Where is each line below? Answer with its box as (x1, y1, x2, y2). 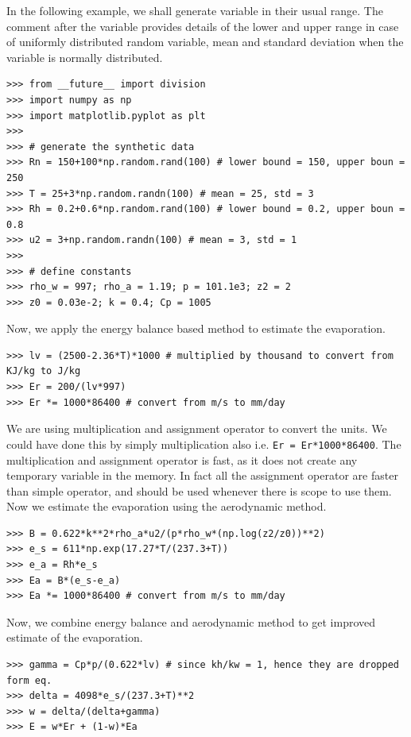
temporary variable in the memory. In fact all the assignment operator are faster (6, 467, 398, 484)
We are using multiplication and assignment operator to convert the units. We (6, 420, 387, 437)
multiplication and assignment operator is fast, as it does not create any (6, 451, 358, 468)
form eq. (6, 674, 52, 686)
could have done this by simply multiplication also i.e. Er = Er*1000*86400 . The (6, 435, 401, 452)
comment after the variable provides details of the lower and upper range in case (6, 17, 399, 34)
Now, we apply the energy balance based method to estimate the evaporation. (6, 320, 386, 337)
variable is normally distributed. (6, 48, 163, 65)
